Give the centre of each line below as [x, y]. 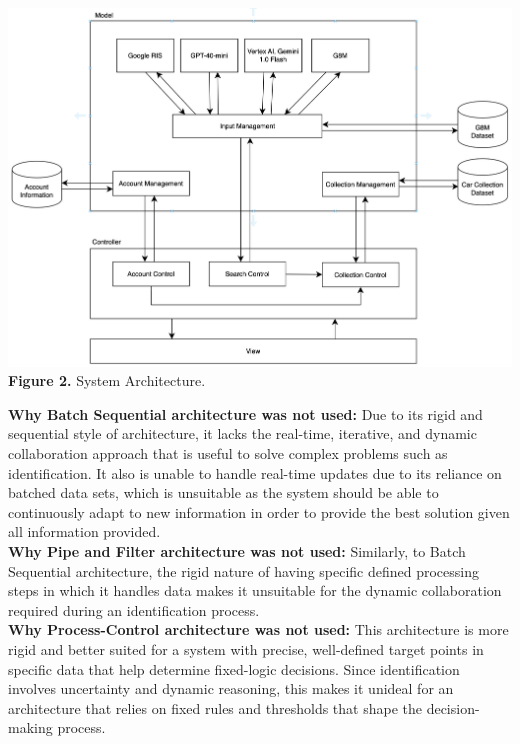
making [30, 727]
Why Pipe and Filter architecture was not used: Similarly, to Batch [237, 551]
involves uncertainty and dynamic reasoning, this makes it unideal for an [231, 688]
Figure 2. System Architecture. [107, 380]
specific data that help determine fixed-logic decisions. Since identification [234, 668]
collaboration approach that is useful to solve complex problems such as [228, 453]
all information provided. [84, 531]
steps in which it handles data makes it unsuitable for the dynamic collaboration [255, 590]
